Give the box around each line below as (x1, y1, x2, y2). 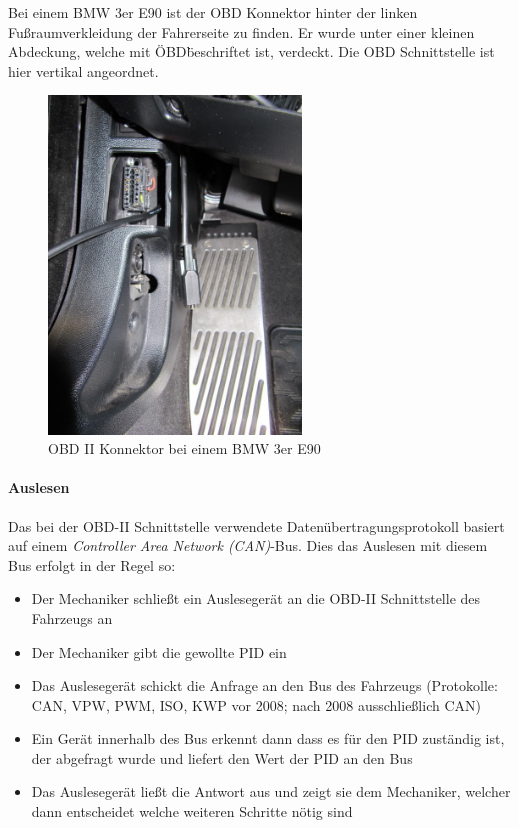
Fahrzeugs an (31, 607, 113, 628)
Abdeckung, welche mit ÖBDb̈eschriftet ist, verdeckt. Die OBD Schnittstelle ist (8, 41, 495, 62)
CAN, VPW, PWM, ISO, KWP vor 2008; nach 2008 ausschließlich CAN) (31, 694, 481, 715)
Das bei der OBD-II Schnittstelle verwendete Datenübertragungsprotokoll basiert (8, 515, 505, 536)
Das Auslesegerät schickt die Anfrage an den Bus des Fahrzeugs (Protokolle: (31, 675, 498, 696)
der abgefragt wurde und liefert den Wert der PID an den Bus (31, 747, 413, 768)
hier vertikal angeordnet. (8, 60, 159, 81)
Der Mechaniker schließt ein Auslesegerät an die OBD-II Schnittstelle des (31, 588, 481, 609)
